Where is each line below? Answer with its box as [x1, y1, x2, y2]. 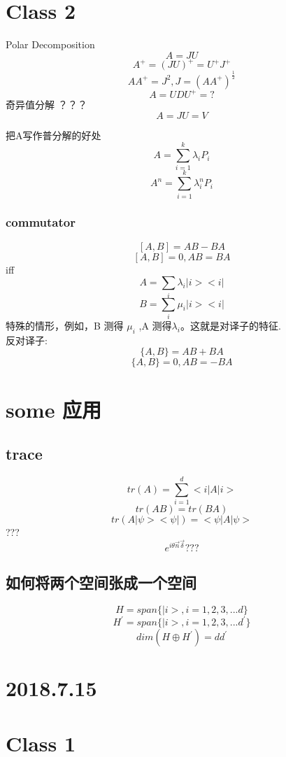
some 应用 [6, 395, 102, 423]
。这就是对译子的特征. [180, 318, 281, 332]
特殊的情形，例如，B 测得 [6, 318, 124, 332]
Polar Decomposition [6, 37, 95, 52]
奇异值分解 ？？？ [6, 97, 87, 112]
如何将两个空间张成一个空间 [6, 571, 196, 593]
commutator [6, 213, 76, 231]
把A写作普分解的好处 [6, 127, 101, 142]
